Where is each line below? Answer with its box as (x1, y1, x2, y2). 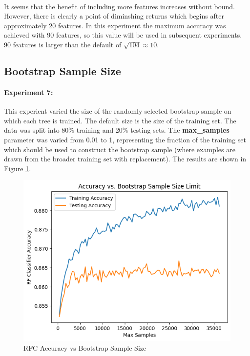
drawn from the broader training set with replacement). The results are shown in (4, 154, 247, 164)
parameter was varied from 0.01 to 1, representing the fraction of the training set (4, 134, 246, 144)
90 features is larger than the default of (4, 39, 122, 49)
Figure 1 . (4, 163, 31, 173)
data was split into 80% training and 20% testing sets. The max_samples (4, 125, 229, 135)
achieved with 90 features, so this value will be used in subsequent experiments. (4, 30, 242, 40)
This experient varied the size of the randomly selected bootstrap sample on (4, 106, 231, 116)
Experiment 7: (4, 87, 53, 97)
